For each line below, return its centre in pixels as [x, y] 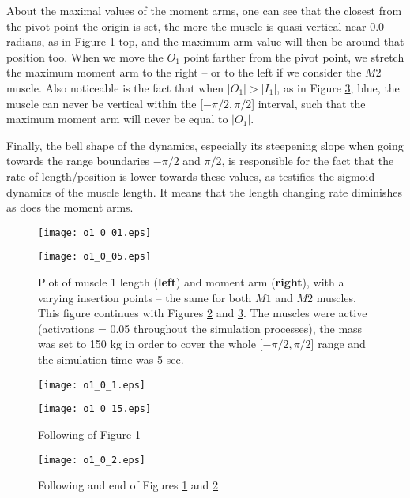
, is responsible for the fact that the [308, 161]
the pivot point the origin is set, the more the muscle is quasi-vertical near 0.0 [196, 26]
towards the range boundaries [78, 161]
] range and [338, 344]
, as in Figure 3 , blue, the [338, 87]
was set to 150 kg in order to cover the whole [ [150, 344]
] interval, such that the [308, 103]
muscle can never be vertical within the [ [105, 103]
